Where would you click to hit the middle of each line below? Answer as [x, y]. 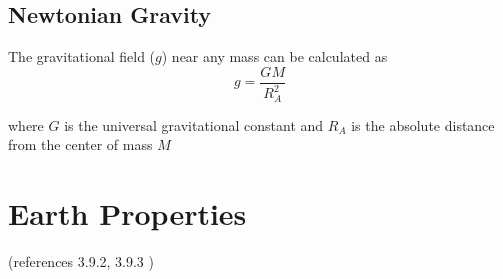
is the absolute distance [423, 124]
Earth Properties [127, 213]
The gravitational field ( [82, 56]
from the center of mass [80, 144]
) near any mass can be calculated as [274, 56]
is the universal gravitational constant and [194, 124]
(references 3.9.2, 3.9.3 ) [81, 260]
